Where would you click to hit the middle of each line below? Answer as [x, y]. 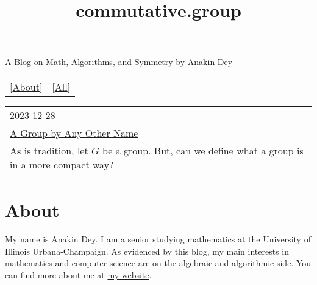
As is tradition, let [49, 150]
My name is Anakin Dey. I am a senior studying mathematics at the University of [158, 239]
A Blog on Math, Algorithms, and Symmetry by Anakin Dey [119, 62]
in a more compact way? [62, 164]
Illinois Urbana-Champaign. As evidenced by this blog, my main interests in [147, 251]
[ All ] [61, 86]
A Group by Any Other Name [74, 132]
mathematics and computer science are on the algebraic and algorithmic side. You [158, 263]
